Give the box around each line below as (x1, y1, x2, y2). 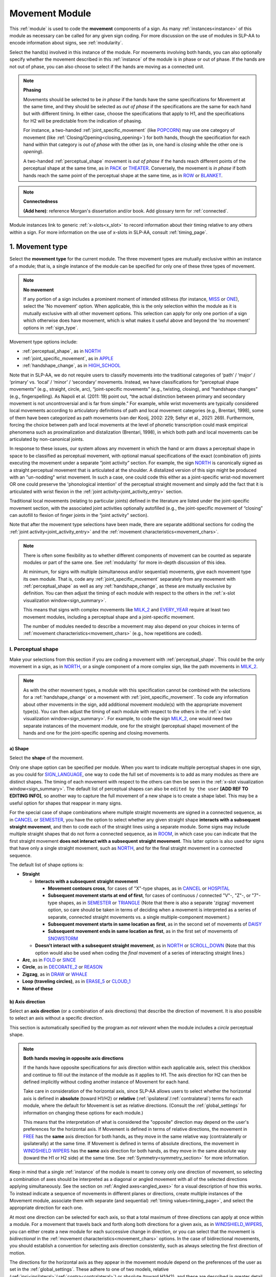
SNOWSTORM (48, 935, 78, 941)
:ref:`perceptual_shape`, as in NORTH (22, 348, 101, 354)
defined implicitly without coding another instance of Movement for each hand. (23, 1079, 190, 1085)
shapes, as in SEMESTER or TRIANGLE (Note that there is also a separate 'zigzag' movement (58, 900, 254, 906)
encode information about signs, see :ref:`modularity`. (9, 40, 123, 46)
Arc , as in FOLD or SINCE (22, 957, 76, 963)
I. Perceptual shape (9, 646, 59, 653)
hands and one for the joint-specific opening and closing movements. (23, 730, 170, 736)
